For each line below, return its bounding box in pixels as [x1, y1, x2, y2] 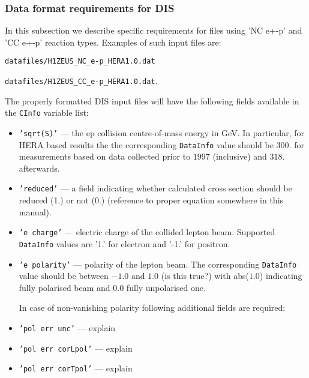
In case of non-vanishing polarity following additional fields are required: [19, 301, 286, 314]
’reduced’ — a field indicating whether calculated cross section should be [19, 182, 292, 194]
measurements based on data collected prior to [19, 150, 191, 163]
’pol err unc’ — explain [19, 322, 116, 334]
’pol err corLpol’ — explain [19, 341, 133, 354]
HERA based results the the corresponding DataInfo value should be [19, 138, 274, 151]
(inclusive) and [212, 150, 267, 163]
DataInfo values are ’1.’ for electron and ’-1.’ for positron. [19, 237, 230, 250]
